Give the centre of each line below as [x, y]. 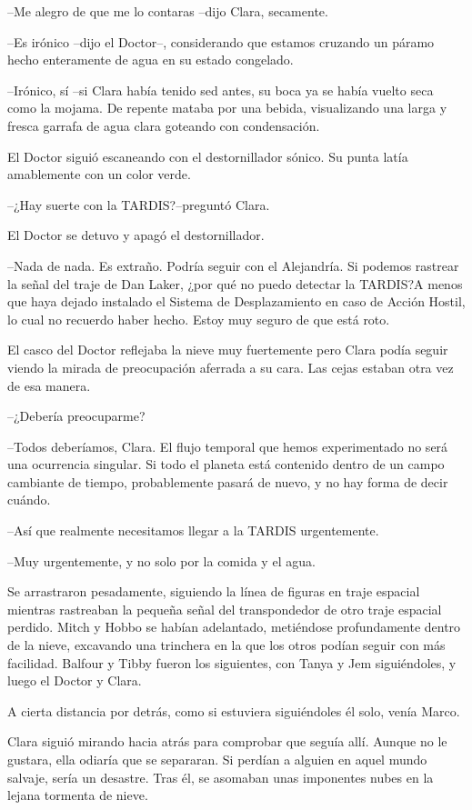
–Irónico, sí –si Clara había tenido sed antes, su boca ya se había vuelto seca [221, 90]
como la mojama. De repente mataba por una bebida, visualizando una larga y [227, 108]
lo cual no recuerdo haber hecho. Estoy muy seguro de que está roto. [199, 319]
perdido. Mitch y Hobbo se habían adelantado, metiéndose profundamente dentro [234, 627]
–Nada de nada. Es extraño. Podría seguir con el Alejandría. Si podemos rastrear [233, 265]
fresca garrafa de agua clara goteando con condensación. [164, 125]
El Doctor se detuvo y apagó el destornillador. [136, 235]
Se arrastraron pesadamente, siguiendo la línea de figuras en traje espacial [214, 591]
